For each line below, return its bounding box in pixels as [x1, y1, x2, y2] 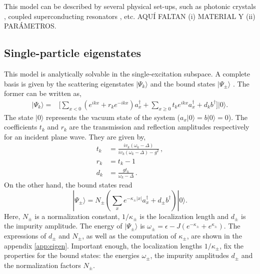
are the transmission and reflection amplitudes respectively [69, 121, 249, 132]
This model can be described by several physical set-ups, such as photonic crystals [4, 1, 256, 11]
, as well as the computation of [82, 230, 176, 240]
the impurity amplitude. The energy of [4, 220, 122, 231]
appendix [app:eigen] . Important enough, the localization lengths [4, 240, 202, 250]
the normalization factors [4, 259, 81, 270]
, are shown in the [186, 230, 242, 240]
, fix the [219, 240, 244, 250]
